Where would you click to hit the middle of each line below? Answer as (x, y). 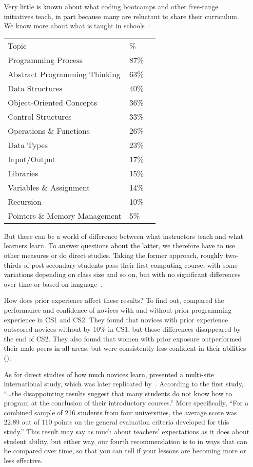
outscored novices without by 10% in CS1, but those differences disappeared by (122, 329)
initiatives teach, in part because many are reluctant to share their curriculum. (122, 16)
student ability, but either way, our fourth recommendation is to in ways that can (126, 441)
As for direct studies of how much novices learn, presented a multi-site (109, 374)
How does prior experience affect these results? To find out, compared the (114, 300)
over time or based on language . (53, 284)
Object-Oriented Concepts (52, 102)
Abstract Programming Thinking (64, 74)
